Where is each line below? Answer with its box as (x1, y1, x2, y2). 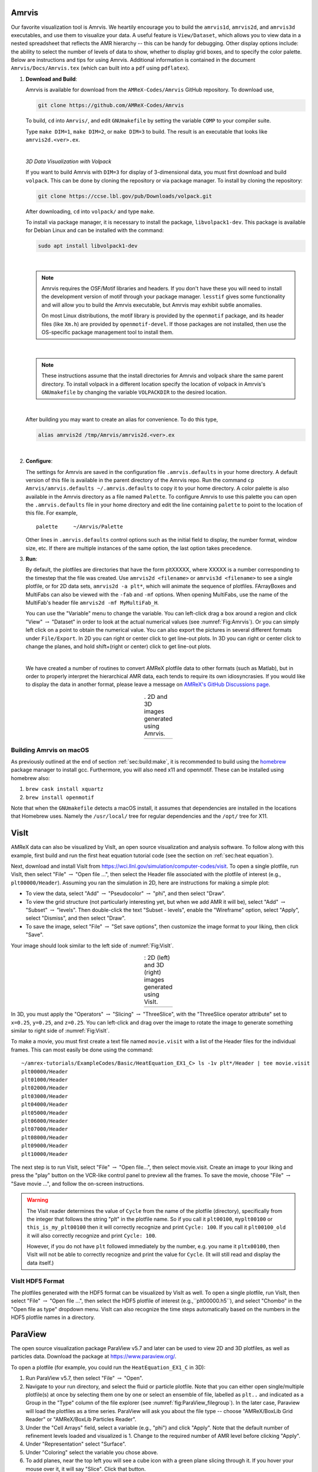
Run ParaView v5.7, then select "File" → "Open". (25, 1375, 144, 1382)
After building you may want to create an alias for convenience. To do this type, (25, 416, 218, 423)
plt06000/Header (21, 1118, 68, 1124)
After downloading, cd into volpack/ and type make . (25, 208, 155, 215)
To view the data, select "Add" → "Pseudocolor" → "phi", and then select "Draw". (25, 890, 226, 897)
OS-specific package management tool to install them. (41, 329, 174, 336)
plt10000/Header (21, 1151, 68, 1157)
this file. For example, (25, 509, 78, 516)
